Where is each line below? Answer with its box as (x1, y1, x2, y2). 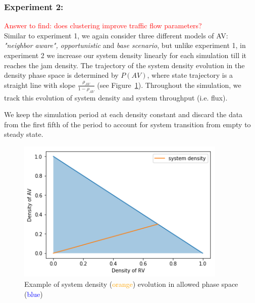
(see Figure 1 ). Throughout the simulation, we (97, 79, 241, 90)
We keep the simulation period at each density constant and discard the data (4, 109, 243, 120)
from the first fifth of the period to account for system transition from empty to (4, 119, 251, 129)
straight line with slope (4, 79, 75, 90)
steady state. (4, 129, 43, 139)
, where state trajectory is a (147, 70, 233, 80)
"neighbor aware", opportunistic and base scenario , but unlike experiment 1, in (4, 40, 246, 50)
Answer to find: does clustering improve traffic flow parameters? (4, 20, 202, 31)
